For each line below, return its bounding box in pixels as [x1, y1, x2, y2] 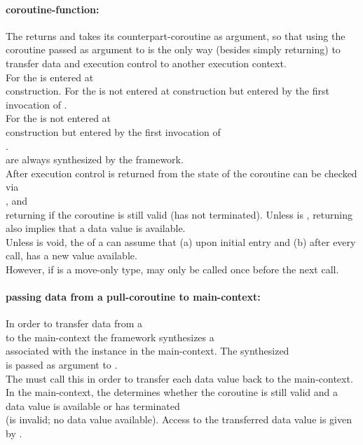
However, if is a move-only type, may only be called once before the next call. [6, 261, 339, 276]
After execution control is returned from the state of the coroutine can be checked [6, 165, 357, 180]
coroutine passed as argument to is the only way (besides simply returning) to [6, 42, 341, 57]
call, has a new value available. [6, 248, 137, 263]
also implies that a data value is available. [6, 221, 186, 235]
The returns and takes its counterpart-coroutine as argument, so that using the [6, 28, 345, 43]
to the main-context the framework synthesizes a [6, 329, 214, 344]
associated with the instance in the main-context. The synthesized [6, 343, 289, 358]
